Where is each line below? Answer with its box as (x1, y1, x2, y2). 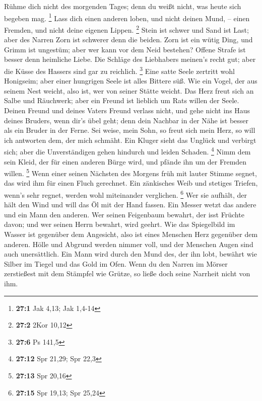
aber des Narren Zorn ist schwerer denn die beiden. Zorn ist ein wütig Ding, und (4, 34, 253, 45)
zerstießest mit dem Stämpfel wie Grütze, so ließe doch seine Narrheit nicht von (4, 268, 250, 279)
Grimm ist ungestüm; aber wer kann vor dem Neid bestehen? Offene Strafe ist (4, 44, 246, 54)
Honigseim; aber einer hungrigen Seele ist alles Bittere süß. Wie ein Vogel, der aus (4, 75, 257, 86)
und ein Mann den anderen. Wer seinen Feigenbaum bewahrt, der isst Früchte (4, 209, 244, 219)
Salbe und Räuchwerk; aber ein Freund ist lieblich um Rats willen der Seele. (4, 95, 239, 106)
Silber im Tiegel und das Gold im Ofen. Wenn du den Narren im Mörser (4, 258, 228, 269)
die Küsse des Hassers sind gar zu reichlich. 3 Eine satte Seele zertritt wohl (4, 64, 235, 76)
